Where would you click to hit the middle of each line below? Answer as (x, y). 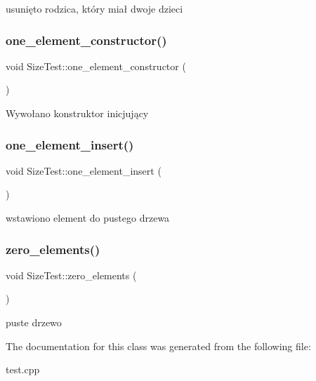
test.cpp (23, 369)
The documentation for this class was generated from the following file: (158, 346)
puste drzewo (34, 322)
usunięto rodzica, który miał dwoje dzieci (94, 8)
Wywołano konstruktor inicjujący (77, 113)
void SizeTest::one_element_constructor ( (96, 66)
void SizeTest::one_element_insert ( (84, 170)
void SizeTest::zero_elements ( (71, 275)
